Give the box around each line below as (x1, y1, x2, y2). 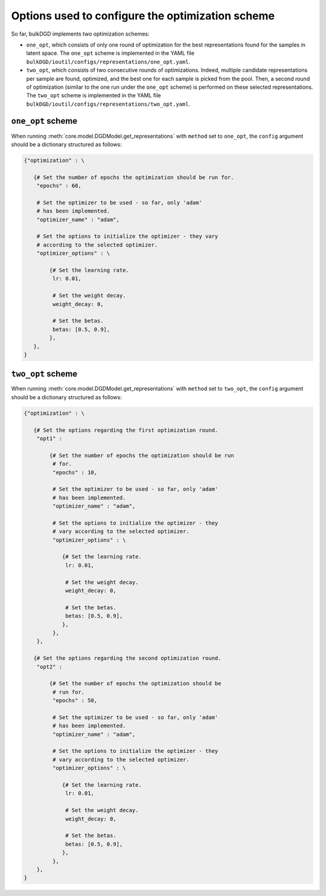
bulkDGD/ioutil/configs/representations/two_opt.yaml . (26, 100, 190, 107)
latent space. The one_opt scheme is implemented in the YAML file (26, 50, 194, 57)
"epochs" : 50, (52, 697, 98, 704)
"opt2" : (36, 663, 63, 670)
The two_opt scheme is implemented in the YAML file (26, 92, 161, 99)
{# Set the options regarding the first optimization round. (33, 426, 219, 434)
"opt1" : (36, 435, 63, 442)
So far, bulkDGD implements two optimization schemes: (11, 30, 150, 37)
